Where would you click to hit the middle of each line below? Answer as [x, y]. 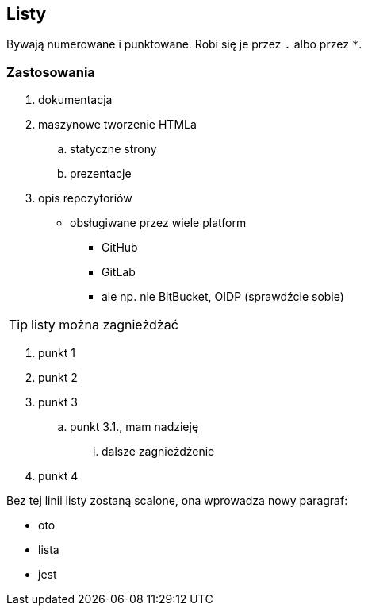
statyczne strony [113, 149]
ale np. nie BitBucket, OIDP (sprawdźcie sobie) [223, 297]
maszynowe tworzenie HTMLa [117, 125]
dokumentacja [75, 100]
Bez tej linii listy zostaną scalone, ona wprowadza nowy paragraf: [177, 501]
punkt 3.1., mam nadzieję [134, 427]
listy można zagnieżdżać [105, 325]
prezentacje [101, 174]
